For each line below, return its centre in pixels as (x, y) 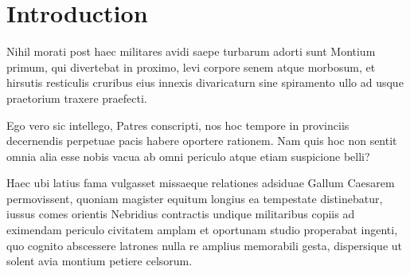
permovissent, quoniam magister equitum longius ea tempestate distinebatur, (195, 198)
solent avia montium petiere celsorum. (100, 261)
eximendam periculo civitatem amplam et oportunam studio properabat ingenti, (202, 230)
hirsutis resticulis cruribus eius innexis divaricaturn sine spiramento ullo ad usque (205, 82)
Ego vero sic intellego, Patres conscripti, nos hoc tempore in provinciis (178, 125)
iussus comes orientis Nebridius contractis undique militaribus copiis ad (181, 214)
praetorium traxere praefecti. (77, 98)
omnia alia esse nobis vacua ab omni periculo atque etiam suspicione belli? (188, 156)
